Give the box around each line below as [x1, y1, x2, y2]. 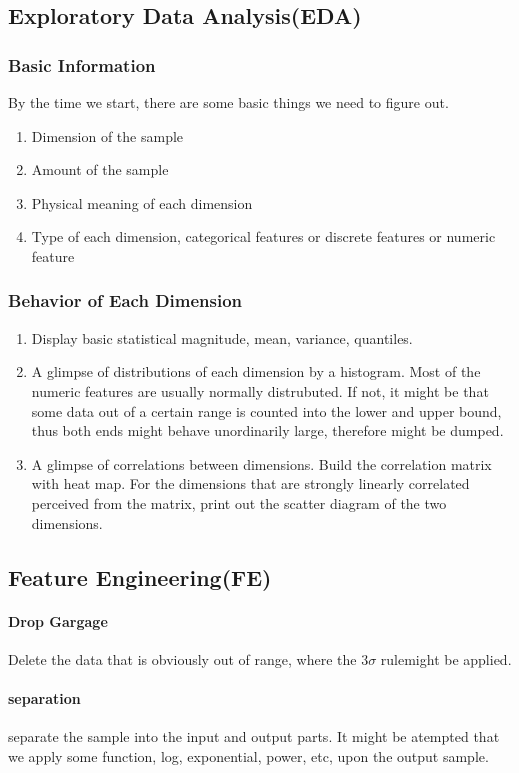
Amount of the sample [31, 159, 169, 180]
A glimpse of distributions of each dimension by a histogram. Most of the [31, 361, 481, 382]
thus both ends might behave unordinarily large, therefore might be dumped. [31, 420, 504, 441]
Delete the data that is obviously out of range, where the [8, 648, 357, 669]
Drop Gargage [8, 610, 108, 631]
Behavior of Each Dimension [8, 288, 243, 313]
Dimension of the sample [31, 125, 184, 146]
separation [8, 687, 81, 708]
